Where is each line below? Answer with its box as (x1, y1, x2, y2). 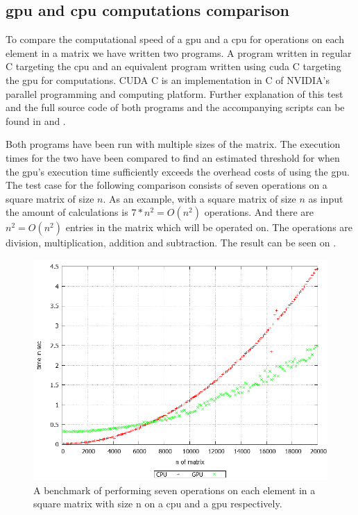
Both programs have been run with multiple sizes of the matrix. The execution (6, 137, 341, 151)
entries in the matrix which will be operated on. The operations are (65, 220, 353, 235)
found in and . (6, 113, 66, 128)
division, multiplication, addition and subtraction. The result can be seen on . (6, 235, 336, 250)
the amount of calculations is (6, 205, 128, 219)
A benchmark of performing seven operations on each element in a (33, 482, 316, 497)
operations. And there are (204, 205, 314, 219)
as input (308, 191, 343, 205)
